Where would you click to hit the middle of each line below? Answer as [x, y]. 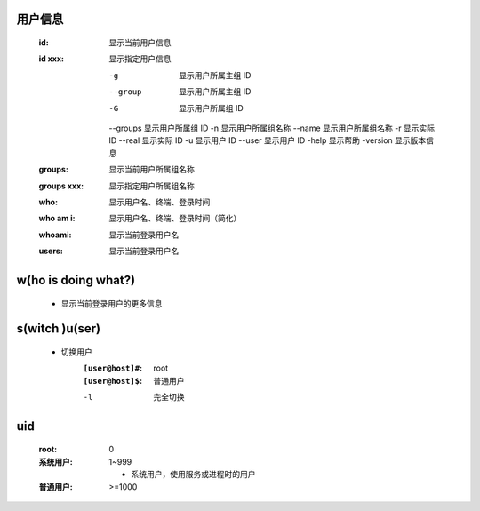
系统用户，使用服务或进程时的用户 [193, 475]
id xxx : [51, 59]
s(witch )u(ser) [59, 329]
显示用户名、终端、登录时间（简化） [175, 219]
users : [51, 251]
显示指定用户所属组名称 [152, 186]
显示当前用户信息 [140, 43]
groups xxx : [61, 186]
